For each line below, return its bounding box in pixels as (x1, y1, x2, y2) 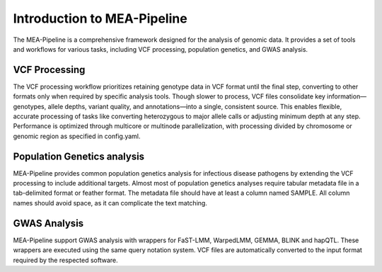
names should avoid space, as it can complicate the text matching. (13, 198, 208, 207)
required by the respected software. (13, 256, 118, 264)
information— (326, 92, 367, 101)
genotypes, (13, 102, 47, 110)
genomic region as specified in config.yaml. (13, 132, 141, 140)
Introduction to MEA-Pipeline (13, 11, 187, 26)
